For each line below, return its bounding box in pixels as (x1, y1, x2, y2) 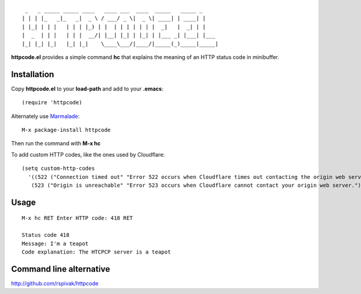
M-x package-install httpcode (22, 127, 111, 134)
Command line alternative (11, 264, 111, 274)
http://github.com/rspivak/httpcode (11, 280, 99, 287)
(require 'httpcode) (22, 99, 82, 106)
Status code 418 (22, 232, 70, 239)
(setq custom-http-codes (22, 165, 95, 172)
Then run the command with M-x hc (11, 140, 101, 147)
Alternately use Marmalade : (11, 112, 80, 120)
